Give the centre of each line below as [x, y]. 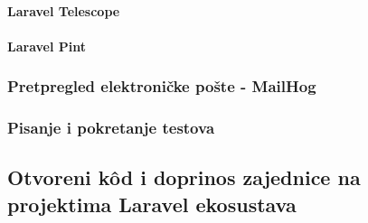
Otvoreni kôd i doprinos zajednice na [184, 177]
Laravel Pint [47, 46]
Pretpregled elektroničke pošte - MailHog [162, 86]
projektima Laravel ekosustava [152, 204]
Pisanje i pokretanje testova [111, 128]
